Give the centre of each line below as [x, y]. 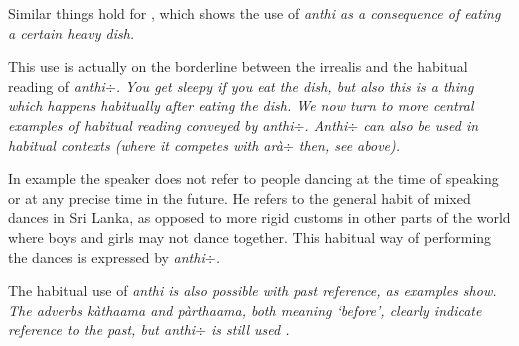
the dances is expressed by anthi [106, 256]
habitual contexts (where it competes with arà [145, 144]
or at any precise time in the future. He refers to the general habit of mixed [239, 197]
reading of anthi [56, 85]
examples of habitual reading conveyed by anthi [151, 124]
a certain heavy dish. [71, 32]
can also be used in [421, 124]
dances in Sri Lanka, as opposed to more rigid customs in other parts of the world [259, 217]
